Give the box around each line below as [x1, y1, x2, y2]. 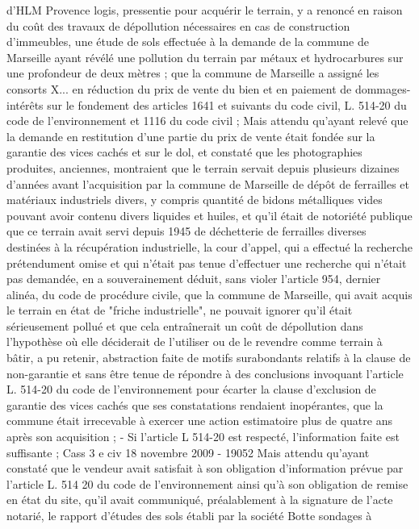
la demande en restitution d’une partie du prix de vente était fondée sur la [6, 127, 375, 144]
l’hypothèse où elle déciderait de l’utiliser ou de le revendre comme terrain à [6, 333, 383, 350]
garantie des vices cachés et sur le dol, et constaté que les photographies [6, 144, 362, 160]
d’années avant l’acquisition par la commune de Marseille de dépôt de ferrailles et [6, 175, 409, 192]
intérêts [6, 96, 44, 113]
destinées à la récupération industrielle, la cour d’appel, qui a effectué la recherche [6, 238, 413, 255]
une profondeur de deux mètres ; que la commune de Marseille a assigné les [6, 65, 379, 81]
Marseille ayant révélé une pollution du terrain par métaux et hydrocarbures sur [6, 48, 404, 65]
